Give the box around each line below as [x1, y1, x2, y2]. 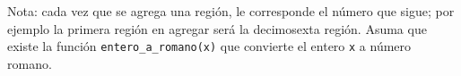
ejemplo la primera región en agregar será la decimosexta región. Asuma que [7, 19, 427, 38]
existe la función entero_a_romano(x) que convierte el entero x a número [7, 37, 412, 55]
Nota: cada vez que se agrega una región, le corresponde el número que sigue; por [7, 2, 455, 20]
